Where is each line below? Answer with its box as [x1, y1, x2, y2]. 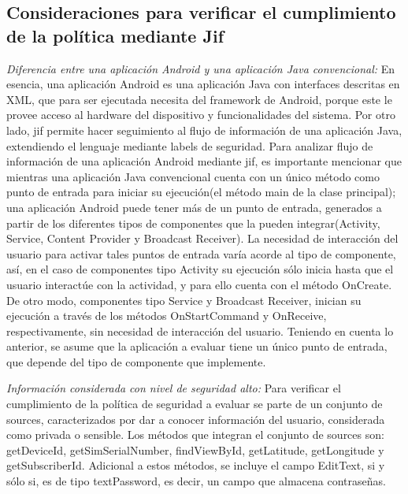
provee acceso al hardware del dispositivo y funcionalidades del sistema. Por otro [6, 106, 395, 123]
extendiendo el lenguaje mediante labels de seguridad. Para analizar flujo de [6, 137, 373, 154]
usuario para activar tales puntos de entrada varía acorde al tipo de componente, [6, 245, 396, 262]
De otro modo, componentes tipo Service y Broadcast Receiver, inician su [6, 292, 362, 308]
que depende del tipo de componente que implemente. [6, 353, 266, 370]
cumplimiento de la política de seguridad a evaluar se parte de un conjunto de [6, 396, 383, 412]
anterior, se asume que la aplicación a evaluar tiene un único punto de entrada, [6, 338, 388, 355]
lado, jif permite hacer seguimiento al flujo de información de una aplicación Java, [6, 121, 402, 138]
